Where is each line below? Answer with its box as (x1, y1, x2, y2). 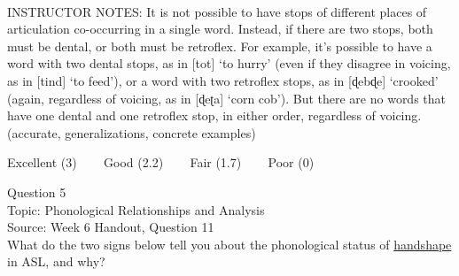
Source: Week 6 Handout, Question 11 (7, 218, 214, 236)
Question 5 (7, 182, 66, 201)
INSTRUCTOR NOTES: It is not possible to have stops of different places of (7, 2, 427, 20)
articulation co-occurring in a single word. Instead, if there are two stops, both (7, 19, 433, 38)
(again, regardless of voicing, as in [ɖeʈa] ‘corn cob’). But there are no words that (7, 88, 447, 107)
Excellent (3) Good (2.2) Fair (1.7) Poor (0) (7, 153, 315, 172)
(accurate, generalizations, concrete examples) (7, 123, 256, 142)
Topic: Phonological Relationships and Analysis (7, 200, 265, 218)
